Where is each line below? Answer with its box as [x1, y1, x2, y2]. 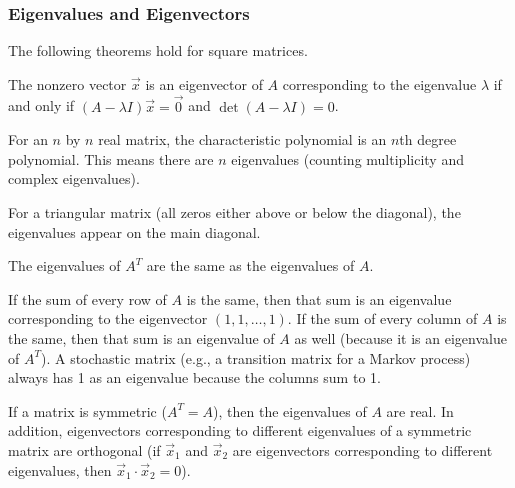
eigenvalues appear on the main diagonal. [8, 221, 261, 242]
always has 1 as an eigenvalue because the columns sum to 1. [8, 367, 381, 388]
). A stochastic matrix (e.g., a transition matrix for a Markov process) [40, 347, 471, 368]
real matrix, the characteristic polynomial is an [98, 129, 387, 150]
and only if [8, 95, 75, 116]
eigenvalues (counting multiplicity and [231, 148, 464, 169]
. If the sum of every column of [287, 308, 478, 329]
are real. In [386, 400, 454, 421]
